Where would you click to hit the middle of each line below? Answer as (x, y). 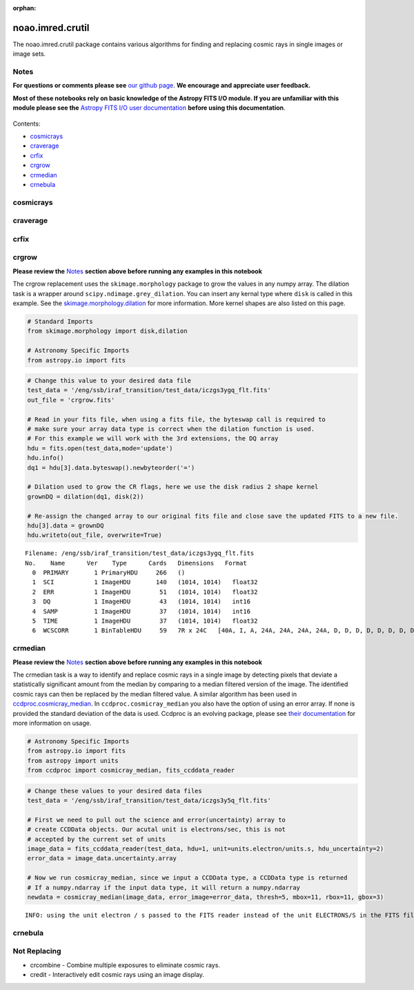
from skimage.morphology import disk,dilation (107, 331)
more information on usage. (52, 723)
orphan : (24, 8)
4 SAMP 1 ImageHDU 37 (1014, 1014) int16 (141, 611)
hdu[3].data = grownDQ (66, 525)
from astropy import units (73, 760)
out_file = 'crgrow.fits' (71, 400)
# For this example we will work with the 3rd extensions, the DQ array (153, 439)
